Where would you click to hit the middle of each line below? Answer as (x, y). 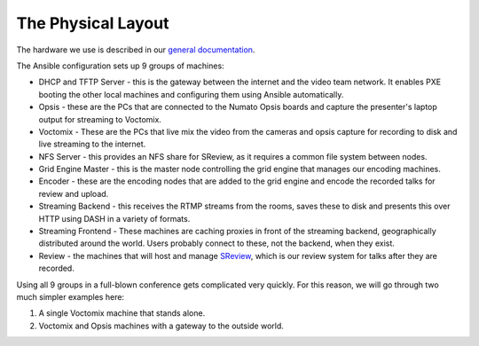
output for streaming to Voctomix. (100, 119)
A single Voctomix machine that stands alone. (122, 313)
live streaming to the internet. (92, 144)
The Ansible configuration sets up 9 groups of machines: (121, 66)
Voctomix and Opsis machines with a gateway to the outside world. (161, 326)
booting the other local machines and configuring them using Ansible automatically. (191, 94)
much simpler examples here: (70, 296)
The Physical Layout (93, 23)
